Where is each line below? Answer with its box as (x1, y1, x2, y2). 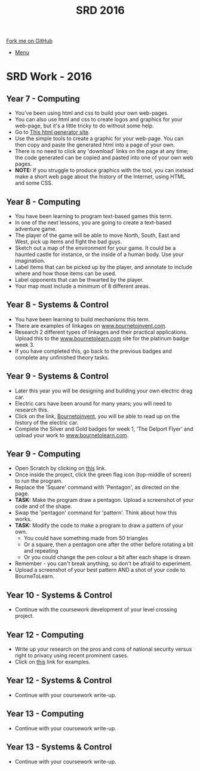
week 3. (14, 341, 35, 348)
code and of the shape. (14, 503, 73, 510)
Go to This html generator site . (14, 129, 90, 136)
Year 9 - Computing (6, 449, 81, 459)
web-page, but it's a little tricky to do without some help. (14, 122, 154, 129)
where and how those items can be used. (14, 270, 116, 277)
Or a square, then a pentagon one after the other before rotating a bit (23, 541, 194, 548)
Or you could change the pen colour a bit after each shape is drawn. (23, 554, 192, 561)
